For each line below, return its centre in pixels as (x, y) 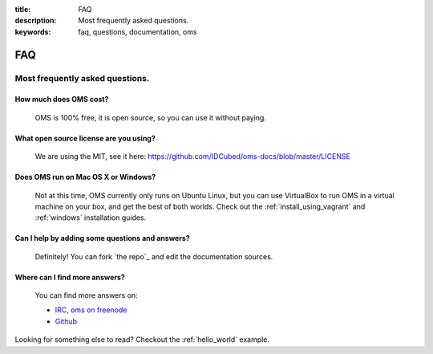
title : (23, 9)
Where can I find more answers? (70, 277)
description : (36, 21)
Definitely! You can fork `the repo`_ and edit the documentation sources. (154, 256)
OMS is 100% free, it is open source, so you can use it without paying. (150, 117)
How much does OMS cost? (62, 100)
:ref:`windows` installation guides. (91, 218)
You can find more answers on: (86, 295)
